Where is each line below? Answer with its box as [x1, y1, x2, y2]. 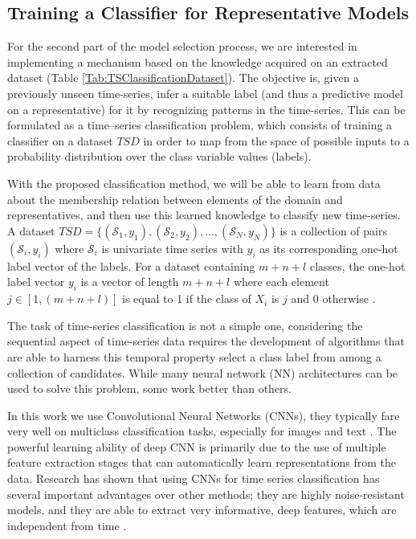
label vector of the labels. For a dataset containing [7, 257, 255, 274]
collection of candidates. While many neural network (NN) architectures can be [7, 364, 398, 381]
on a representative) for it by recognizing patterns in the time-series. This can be [7, 100, 406, 117]
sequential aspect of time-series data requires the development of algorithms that [7, 333, 405, 349]
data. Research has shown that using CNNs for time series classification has [7, 470, 380, 487]
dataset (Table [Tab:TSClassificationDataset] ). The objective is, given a [7, 69, 360, 86]
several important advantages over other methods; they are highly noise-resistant [7, 485, 405, 502]
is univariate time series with [101, 239, 243, 256]
